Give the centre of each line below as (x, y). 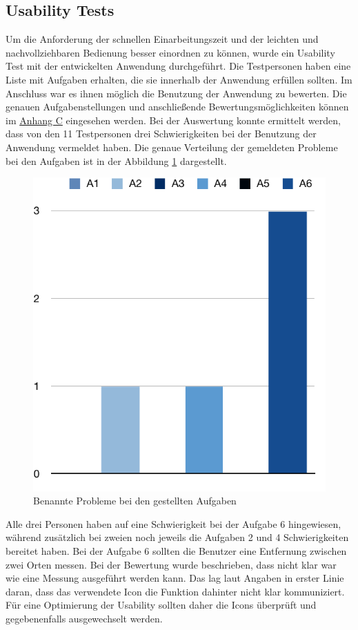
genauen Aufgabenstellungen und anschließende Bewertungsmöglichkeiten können (177, 107)
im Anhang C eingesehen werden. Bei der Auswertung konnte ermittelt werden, (173, 120)
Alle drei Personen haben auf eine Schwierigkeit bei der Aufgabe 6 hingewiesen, (173, 523)
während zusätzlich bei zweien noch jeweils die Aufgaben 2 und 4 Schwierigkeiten (177, 537)
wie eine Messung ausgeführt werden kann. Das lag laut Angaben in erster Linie (175, 578)
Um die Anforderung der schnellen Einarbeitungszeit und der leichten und (162, 39)
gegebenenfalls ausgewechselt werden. (84, 618)
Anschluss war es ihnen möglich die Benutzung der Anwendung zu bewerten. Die (176, 93)
